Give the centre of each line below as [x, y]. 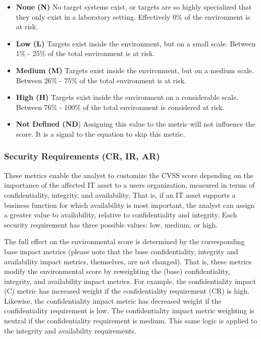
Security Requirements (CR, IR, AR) [82, 156]
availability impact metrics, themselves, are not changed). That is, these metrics [128, 261]
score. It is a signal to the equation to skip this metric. [100, 133]
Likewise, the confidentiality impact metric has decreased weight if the [113, 300]
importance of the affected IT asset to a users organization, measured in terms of [129, 185]
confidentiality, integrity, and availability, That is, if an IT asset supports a [120, 194]
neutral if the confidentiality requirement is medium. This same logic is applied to [131, 321]
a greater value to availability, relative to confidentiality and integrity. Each [121, 215]
